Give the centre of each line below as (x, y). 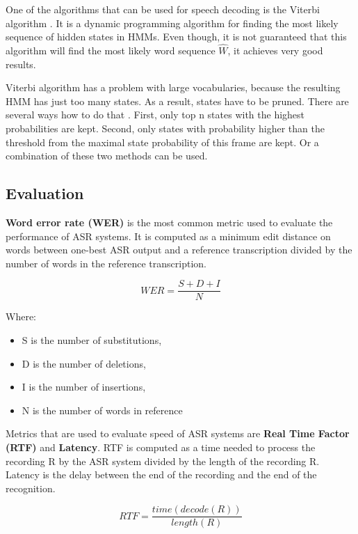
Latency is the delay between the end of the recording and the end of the (161, 474)
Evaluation (45, 193)
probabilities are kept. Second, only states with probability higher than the (165, 128)
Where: (21, 316)
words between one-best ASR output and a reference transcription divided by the (179, 250)
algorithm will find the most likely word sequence (111, 50)
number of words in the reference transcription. (106, 263)
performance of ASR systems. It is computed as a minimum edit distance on (168, 236)
